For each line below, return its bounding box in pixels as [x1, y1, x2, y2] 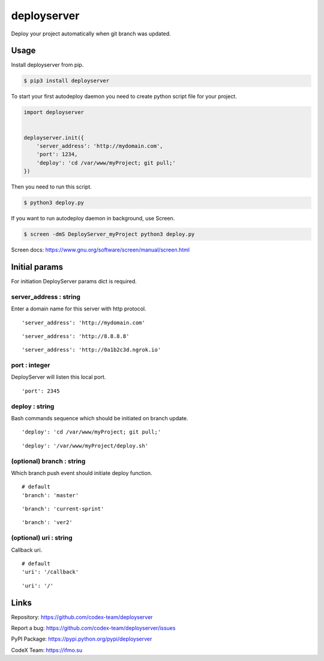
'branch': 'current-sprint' [22, 506, 104, 513]
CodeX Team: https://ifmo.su [11, 646, 83, 654]
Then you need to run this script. [11, 183, 92, 190]
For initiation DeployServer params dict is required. [11, 277, 137, 285]
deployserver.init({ [23, 134, 84, 141]
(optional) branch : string [11, 457, 86, 465]
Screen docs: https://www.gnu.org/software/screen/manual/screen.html [11, 246, 190, 253]
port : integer [11, 361, 50, 369]
